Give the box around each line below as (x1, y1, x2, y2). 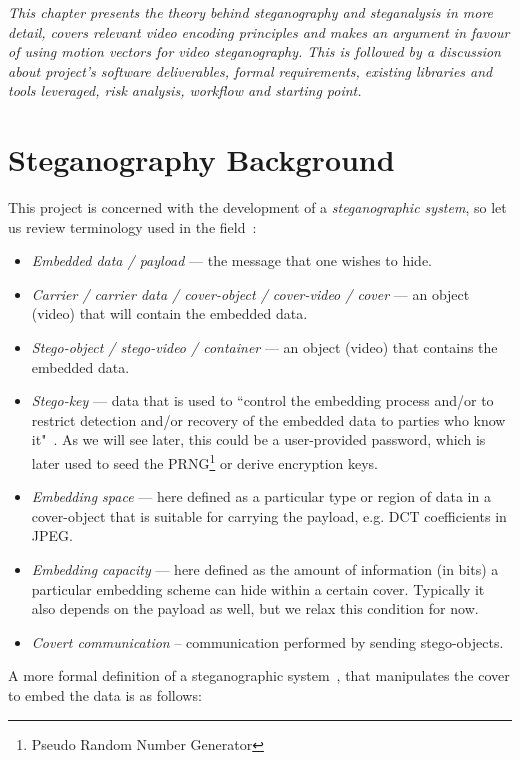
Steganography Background (8, 139, 395, 180)
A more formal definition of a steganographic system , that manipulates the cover (8, 665, 510, 686)
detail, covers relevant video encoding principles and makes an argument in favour (8, 21, 510, 42)
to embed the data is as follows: (8, 685, 202, 706)
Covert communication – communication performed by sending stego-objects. (31, 631, 504, 652)
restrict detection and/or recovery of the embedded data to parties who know (31, 409, 506, 430)
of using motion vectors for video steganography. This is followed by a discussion (8, 41, 501, 62)
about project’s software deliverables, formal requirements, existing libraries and (8, 60, 493, 81)
